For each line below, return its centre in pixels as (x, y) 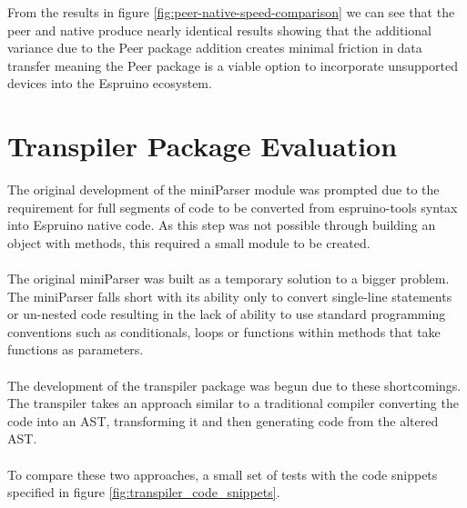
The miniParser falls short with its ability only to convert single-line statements (230, 296)
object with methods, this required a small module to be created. (189, 242)
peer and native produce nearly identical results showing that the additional (219, 30)
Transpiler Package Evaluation (203, 146)
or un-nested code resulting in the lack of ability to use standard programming (227, 314)
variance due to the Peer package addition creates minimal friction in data (215, 48)
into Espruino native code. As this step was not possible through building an (222, 225)
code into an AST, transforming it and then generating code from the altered (223, 420)
